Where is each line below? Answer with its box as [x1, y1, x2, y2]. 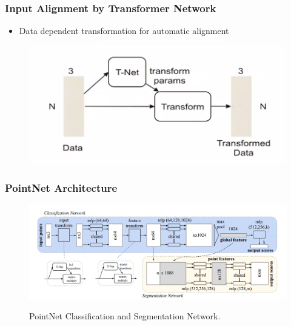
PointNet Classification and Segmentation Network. [29, 309, 221, 322]
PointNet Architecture [5, 180, 118, 195]
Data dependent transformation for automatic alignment [19, 24, 229, 37]
